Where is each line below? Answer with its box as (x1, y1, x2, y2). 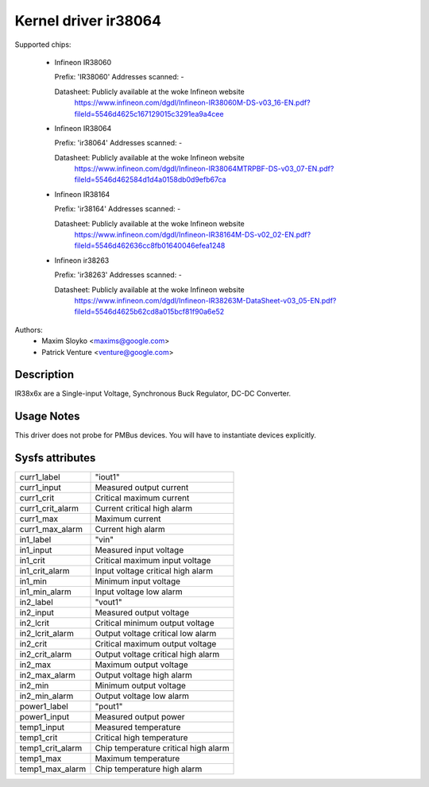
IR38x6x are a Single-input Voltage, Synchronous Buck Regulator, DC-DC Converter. (14, 389, 292, 399)
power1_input (19, 712, 70, 723)
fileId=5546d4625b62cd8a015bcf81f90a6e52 (74, 307, 225, 317)
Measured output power (95, 712, 186, 723)
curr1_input (19, 482, 61, 493)
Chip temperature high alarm (95, 763, 203, 774)
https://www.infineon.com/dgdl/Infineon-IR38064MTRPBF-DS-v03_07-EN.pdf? (74, 164, 334, 174)
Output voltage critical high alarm (95, 649, 220, 660)
